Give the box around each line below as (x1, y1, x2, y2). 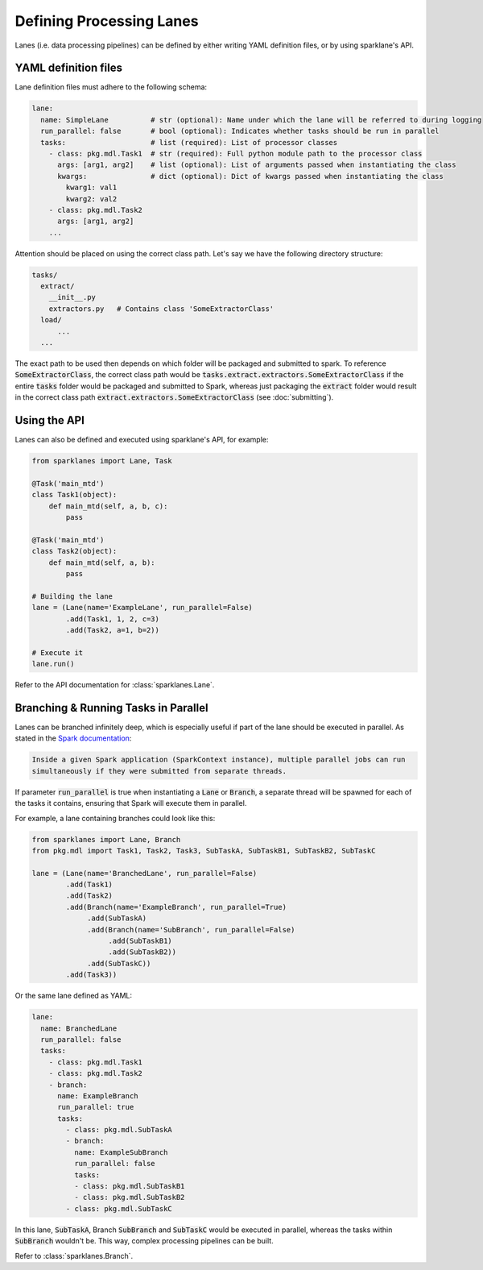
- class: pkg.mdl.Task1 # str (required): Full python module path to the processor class (48, 149, 423, 158)
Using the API (14, 413, 85, 427)
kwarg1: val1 (65, 183, 118, 193)
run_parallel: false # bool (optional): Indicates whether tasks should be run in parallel (40, 127, 440, 136)
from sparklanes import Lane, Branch (31, 835, 181, 844)
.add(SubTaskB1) (108, 936, 172, 946)
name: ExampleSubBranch (73, 1148, 168, 1156)
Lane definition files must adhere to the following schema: (14, 82, 208, 92)
